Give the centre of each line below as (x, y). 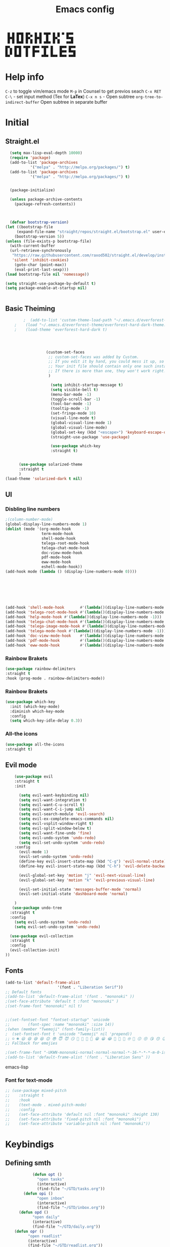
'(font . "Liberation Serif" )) (90, 987)
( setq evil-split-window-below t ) (55, 828)
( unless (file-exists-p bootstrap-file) (49, 241)
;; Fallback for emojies (31, 1044)
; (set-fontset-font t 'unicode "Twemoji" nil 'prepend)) (69, 1034)
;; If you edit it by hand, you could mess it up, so (106, 362)
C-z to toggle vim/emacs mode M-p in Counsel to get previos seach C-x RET (83, 91)
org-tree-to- (150, 97)
